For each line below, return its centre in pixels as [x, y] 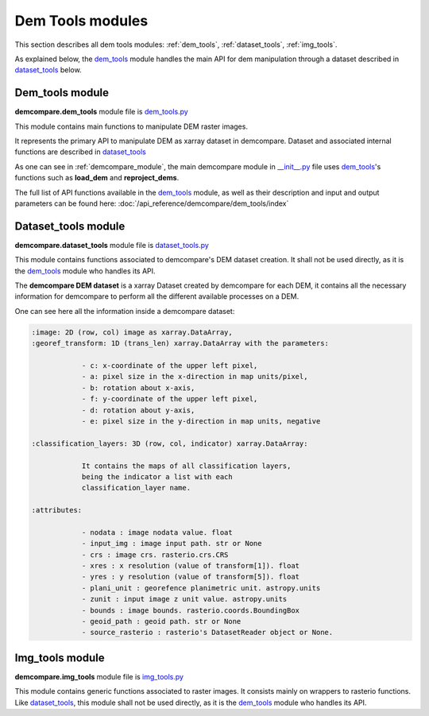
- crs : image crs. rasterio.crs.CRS [155, 555]
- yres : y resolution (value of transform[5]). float [191, 577]
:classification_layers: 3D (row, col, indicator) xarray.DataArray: [170, 443]
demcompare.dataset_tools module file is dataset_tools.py [112, 245]
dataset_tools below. [48, 70]
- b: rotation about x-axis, [138, 388]
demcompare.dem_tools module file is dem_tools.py [101, 112]
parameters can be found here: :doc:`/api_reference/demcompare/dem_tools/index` [152, 203]
